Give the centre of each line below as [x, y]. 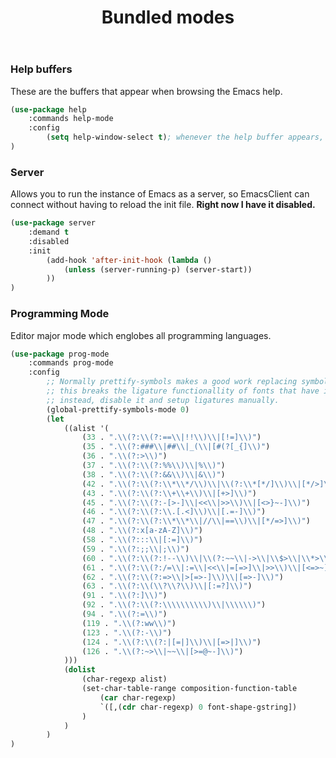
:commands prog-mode [71, 363]
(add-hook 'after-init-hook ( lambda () [129, 260]
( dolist [80, 670]
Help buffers [41, 69]
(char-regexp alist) [124, 679]
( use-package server [53, 223]
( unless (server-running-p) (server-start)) [158, 269]
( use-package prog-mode [60, 354]
